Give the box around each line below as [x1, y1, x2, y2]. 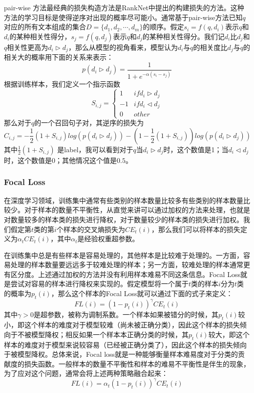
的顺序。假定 [143, 22, 184, 32]
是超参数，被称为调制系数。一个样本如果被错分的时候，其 [33, 309, 218, 320]
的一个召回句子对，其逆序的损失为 [34, 117, 144, 128]
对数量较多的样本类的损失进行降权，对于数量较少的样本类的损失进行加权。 [4, 214, 243, 224]
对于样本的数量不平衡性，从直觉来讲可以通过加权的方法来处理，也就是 [24, 205, 250, 215]
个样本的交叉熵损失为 [56, 224, 125, 234]
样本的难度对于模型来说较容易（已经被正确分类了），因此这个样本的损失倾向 [4, 339, 247, 349]
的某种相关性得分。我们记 [142, 31, 225, 41]
